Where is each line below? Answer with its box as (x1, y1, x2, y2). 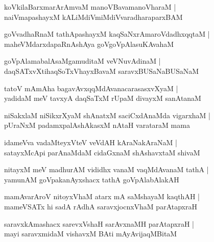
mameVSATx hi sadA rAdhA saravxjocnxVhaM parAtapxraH (4, 201, 197, 211)
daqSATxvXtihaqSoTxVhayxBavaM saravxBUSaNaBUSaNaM (4, 65, 199, 76)
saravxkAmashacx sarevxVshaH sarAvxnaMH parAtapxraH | (4, 218, 194, 229)
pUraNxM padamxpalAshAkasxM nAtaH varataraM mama (4, 120, 190, 130)
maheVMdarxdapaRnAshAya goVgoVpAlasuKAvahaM (4, 38, 174, 49)
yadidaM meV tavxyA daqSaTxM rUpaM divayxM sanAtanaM (4, 93, 201, 103)
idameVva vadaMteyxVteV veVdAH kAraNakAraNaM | (4, 137, 177, 147)
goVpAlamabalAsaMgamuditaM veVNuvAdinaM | (4, 56, 161, 66)
